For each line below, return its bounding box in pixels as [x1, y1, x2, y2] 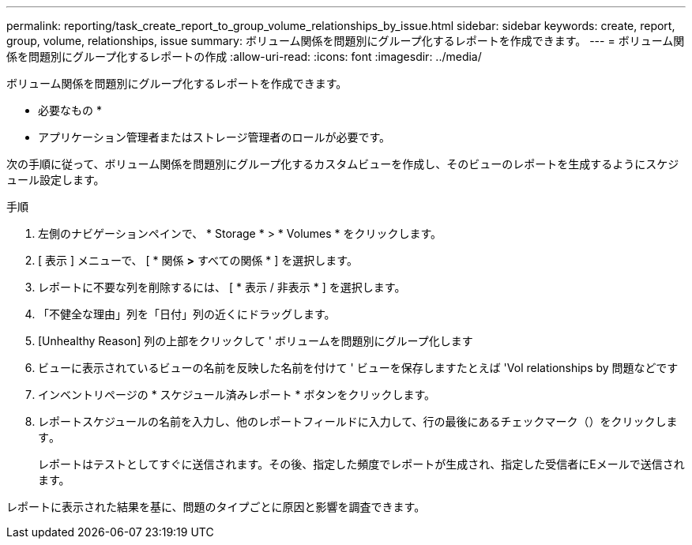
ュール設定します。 [6, 173, 105, 186]
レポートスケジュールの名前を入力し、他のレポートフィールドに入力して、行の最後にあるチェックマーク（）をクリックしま [38, 415, 678, 428]
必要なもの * [38, 103, 102, 117]
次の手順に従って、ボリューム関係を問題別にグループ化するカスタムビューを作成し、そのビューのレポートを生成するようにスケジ [6, 157, 679, 171]
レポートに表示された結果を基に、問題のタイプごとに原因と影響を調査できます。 [6, 500, 426, 513]
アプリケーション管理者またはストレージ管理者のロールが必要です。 [38, 130, 391, 144]
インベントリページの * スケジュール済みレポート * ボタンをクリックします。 [38, 388, 436, 401]
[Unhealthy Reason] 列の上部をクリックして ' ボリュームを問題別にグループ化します [38, 334, 473, 348]
